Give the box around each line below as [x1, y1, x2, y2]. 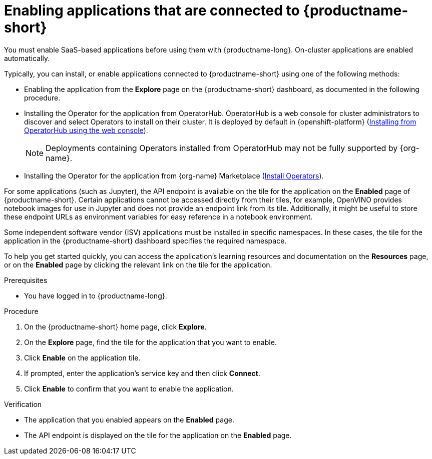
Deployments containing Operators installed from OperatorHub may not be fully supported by [46, 142, 398, 153]
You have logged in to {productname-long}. [24, 291, 167, 300]
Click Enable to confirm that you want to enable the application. [24, 384, 234, 393]
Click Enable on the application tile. [24, 353, 141, 362]
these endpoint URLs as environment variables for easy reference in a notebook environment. [4, 212, 313, 221]
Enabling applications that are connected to [4, 2, 300, 19]
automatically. [4, 53, 50, 62]
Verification [4, 399, 42, 408]
